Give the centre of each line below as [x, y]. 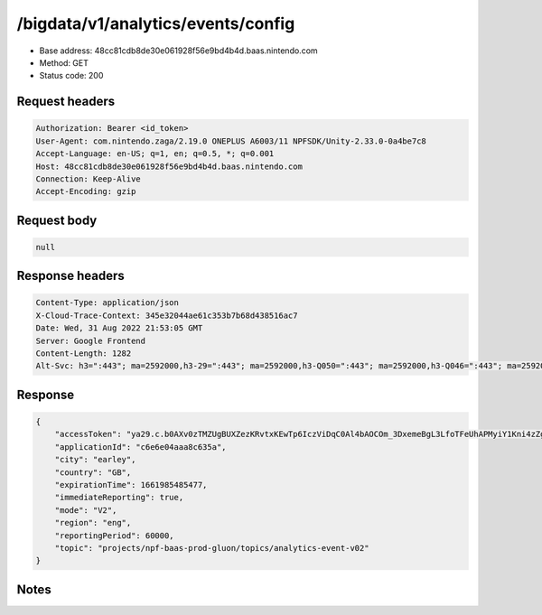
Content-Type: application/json [107, 303]
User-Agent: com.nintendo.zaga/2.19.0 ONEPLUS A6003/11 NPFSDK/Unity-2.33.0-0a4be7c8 [231, 141]
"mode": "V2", [86, 510]
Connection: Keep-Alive [89, 179]
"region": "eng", [93, 523]
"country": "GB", [93, 472]
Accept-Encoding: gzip [86, 191]
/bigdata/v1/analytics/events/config [156, 23]
